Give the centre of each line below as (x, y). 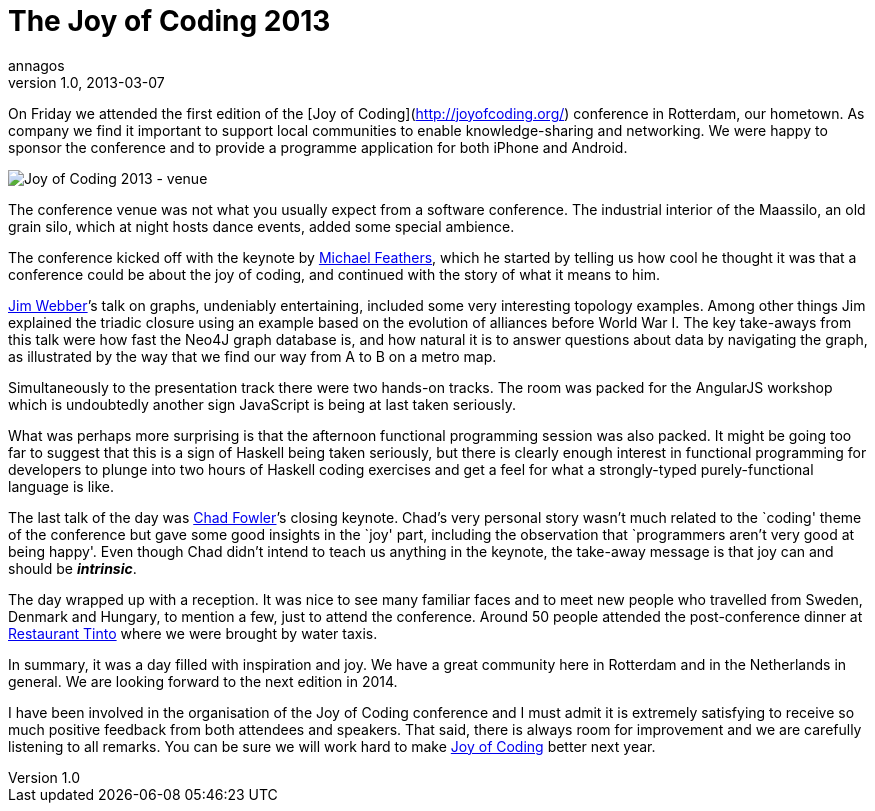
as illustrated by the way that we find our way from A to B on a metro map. (252, 356)
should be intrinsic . (72, 568)
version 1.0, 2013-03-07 (86, 82)
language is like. (61, 486)
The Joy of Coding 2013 (169, 21)
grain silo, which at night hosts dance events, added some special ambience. (261, 226)
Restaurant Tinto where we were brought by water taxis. (193, 633)
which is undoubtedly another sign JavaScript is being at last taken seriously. (262, 404)
